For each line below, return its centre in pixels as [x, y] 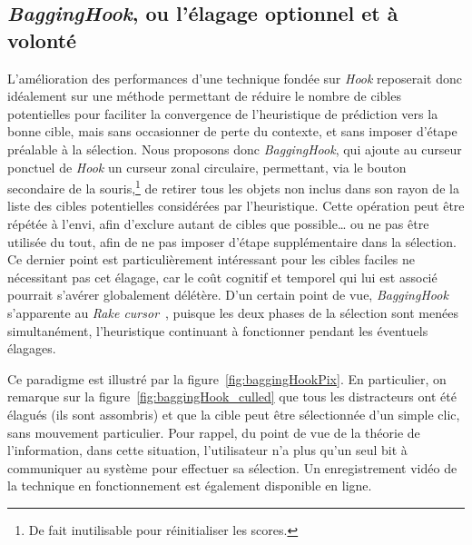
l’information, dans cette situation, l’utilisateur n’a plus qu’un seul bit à [207, 450]
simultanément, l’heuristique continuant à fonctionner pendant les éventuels [218, 330]
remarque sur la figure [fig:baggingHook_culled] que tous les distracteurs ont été [232, 396]
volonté [42, 40]
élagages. [32, 348]
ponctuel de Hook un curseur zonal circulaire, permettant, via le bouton [207, 167]
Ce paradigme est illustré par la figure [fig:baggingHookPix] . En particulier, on [227, 378]
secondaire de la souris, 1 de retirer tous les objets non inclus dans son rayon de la [233, 187]
